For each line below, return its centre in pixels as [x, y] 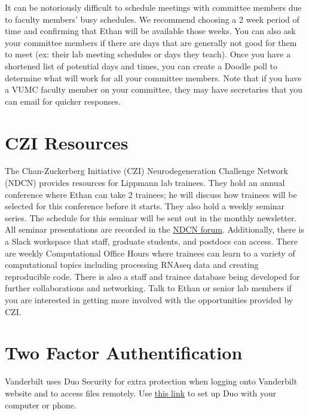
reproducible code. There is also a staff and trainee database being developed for [152, 276]
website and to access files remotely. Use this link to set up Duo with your [141, 393]
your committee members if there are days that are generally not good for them [151, 42]
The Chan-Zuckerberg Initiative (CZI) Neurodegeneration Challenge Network [146, 171]
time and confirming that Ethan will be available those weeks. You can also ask [150, 31]
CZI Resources [67, 142]
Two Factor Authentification [124, 353]
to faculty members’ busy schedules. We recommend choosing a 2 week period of [152, 19]
